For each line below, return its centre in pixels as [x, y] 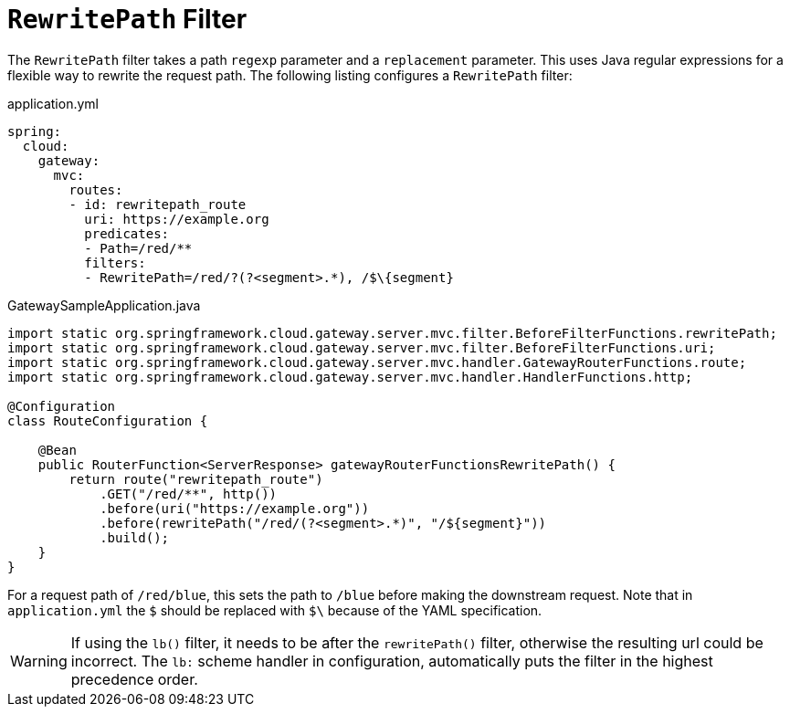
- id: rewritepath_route [158, 204]
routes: [96, 189]
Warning [39, 661]
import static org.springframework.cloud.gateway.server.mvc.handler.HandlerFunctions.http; [350, 377]
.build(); [135, 537]
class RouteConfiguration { [108, 420]
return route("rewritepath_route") [196, 479]
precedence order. [134, 679]
